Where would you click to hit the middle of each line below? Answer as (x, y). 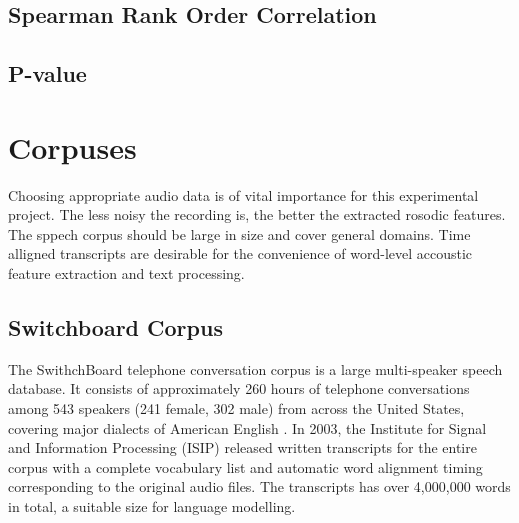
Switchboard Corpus (115, 327)
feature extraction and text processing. (126, 273)
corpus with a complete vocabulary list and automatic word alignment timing (245, 466)
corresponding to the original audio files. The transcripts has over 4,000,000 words (259, 486)
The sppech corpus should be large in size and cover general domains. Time (239, 233)
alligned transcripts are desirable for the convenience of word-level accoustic (240, 253)
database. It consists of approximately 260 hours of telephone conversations (239, 388)
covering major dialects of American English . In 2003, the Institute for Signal (247, 427)
